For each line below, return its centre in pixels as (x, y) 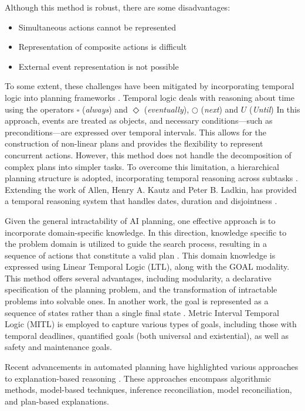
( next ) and (220, 109)
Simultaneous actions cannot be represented (97, 27)
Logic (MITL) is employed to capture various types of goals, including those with (151, 324)
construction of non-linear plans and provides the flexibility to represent (134, 143)
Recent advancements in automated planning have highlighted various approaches (152, 367)
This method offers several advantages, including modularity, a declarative (138, 278)
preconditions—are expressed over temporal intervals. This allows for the (135, 132)
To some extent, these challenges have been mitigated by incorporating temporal (150, 86)
